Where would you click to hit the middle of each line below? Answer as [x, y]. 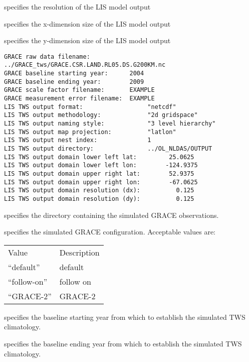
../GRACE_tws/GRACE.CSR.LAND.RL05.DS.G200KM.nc [85, 65]
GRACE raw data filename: [47, 56]
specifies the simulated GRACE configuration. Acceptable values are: [110, 232]
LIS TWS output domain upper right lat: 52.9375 [99, 173]
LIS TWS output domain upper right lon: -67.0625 [101, 182]
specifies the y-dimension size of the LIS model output [87, 40]
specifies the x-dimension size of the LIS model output [87, 23]
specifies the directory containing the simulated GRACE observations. [111, 215]
